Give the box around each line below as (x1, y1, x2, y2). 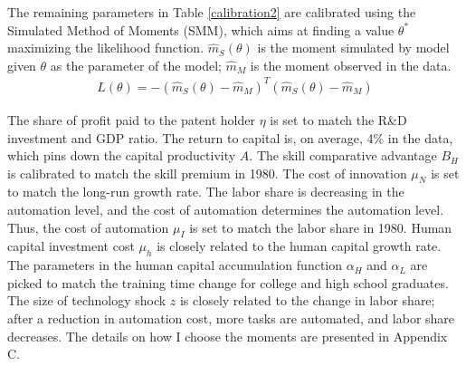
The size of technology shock (7, 291, 166, 310)
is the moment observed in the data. (250, 55, 452, 74)
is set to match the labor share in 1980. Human (189, 217, 452, 236)
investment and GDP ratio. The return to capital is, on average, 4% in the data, (7, 128, 453, 147)
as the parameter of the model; (50, 55, 222, 74)
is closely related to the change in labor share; (179, 291, 435, 310)
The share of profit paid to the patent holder (7, 110, 255, 129)
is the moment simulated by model (257, 38, 450, 57)
